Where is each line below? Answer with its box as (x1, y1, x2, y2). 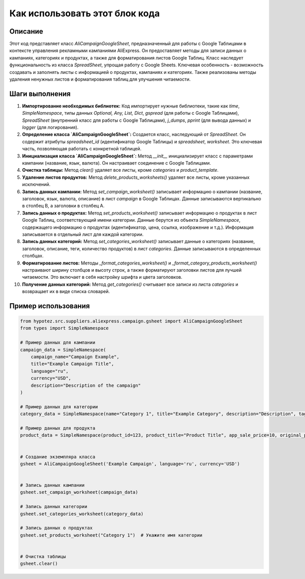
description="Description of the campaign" (30, 382, 141, 388)
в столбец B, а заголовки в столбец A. (22, 203, 105, 209)
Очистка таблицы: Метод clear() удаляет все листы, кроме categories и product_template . (22, 167, 219, 173)
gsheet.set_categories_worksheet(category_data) (20, 511, 144, 517)
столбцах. (22, 253, 44, 259)
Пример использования (9, 301, 90, 310)
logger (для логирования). (22, 124, 79, 130)
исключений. (22, 181, 51, 188)
